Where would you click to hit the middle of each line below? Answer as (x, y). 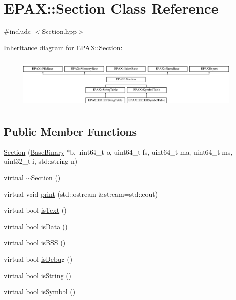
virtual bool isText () (35, 210)
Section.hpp (59, 31)
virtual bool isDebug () (38, 259)
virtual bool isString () (38, 275)
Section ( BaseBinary (34, 151)
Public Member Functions (70, 132)
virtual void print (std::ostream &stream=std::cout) (81, 194)
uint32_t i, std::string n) (41, 161)
